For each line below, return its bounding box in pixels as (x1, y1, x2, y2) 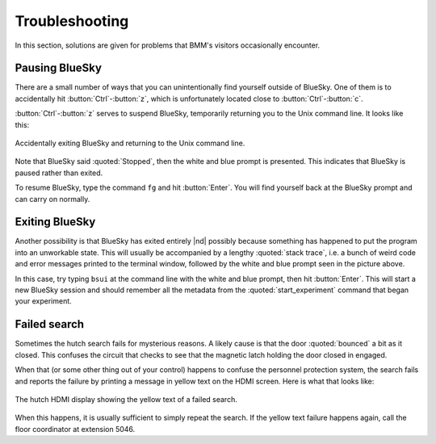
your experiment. (15, 296, 72, 306)
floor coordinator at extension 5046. (15, 424, 136, 434)
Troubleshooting (15, 12, 129, 30)
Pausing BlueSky (15, 61, 103, 75)
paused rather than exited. (15, 168, 103, 178)
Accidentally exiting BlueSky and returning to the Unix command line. (15, 138, 245, 149)
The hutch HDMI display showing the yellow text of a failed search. (15, 394, 237, 404)
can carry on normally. (15, 194, 90, 203)
